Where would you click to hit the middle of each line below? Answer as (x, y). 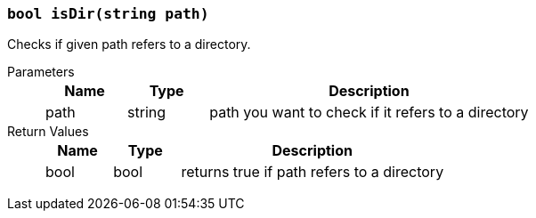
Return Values (48, 132)
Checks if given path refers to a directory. (129, 44)
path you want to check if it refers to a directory (369, 113)
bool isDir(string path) (108, 14)
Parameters (41, 72)
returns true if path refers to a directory (313, 172)
